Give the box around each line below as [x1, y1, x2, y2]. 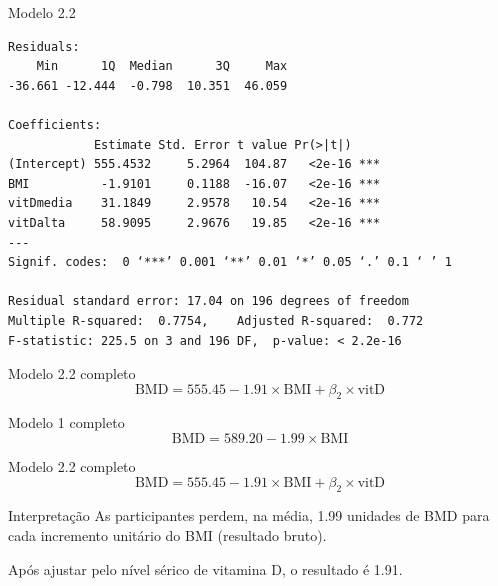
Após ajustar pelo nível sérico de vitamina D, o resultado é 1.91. [8, 558, 403, 579]
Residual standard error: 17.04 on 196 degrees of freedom [8, 294, 409, 309]
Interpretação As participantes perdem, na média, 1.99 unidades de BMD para [8, 505, 490, 526]
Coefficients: [8, 117, 102, 132]
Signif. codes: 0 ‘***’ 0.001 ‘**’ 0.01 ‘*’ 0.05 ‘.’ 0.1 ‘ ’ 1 [8, 255, 452, 270]
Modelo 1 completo [8, 412, 125, 433]
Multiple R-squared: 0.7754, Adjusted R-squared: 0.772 [8, 313, 424, 328]
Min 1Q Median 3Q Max [36, 59, 288, 74]
